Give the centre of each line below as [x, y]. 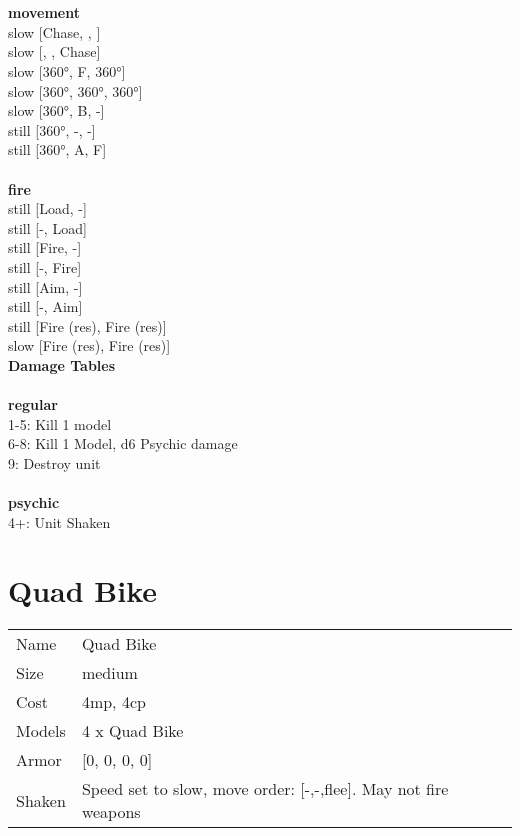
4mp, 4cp [113, 702]
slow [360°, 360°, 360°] [75, 90]
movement [44, 12]
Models [41, 731]
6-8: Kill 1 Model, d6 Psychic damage [123, 443]
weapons [111, 812]
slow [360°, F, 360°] [67, 70]
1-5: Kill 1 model [60, 423]
